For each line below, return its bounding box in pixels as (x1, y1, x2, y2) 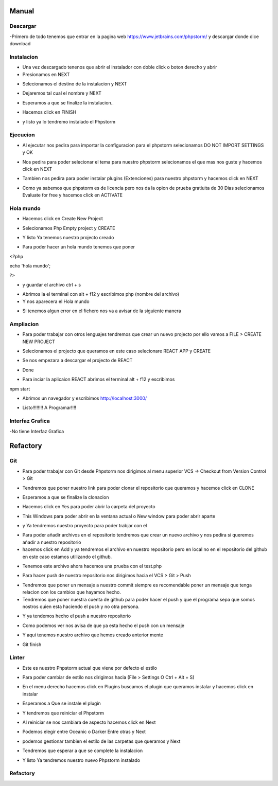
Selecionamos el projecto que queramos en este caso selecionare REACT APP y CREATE (22, 348, 211, 354)
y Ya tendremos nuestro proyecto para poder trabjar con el (22, 523, 147, 529)
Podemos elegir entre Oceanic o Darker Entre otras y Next (22, 728, 146, 735)
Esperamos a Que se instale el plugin (22, 700, 101, 707)
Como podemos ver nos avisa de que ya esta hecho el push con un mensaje (22, 622, 185, 629)
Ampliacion (9, 320, 39, 328)
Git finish (22, 641, 42, 648)
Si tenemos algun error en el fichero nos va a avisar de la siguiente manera (22, 308, 181, 314)
